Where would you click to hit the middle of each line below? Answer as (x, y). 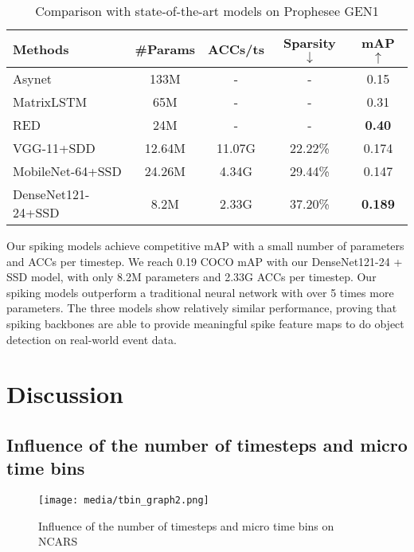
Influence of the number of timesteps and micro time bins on (186, 525)
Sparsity (310, 43)
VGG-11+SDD (54, 148)
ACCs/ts (236, 49)
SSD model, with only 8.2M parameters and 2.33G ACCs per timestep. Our (191, 277)
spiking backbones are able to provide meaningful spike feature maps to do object (205, 323)
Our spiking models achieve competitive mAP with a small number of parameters (205, 245)
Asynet (32, 78)
